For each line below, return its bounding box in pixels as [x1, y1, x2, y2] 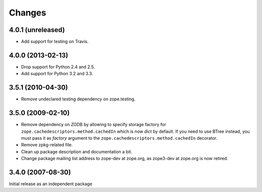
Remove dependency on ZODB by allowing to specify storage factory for [21, 122, 166, 128]
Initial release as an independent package [9, 181, 92, 187]
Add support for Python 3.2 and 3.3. [21, 71, 93, 77]
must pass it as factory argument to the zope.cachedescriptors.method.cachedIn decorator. [21, 135, 218, 141]
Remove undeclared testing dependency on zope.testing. [21, 96, 136, 102]
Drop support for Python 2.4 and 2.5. [21, 64, 95, 70]
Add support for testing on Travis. [21, 39, 89, 45]
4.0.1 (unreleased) [9, 26, 65, 34]
